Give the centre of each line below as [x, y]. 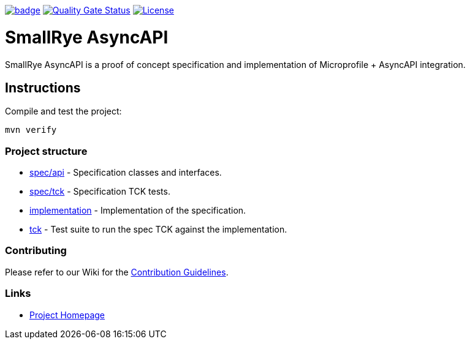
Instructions [43, 88]
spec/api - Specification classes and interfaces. [126, 173]
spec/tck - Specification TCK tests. [100, 192]
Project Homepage [67, 315]
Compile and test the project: [63, 111]
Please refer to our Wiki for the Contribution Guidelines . [117, 272]
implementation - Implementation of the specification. [138, 211]
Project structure [46, 151]
